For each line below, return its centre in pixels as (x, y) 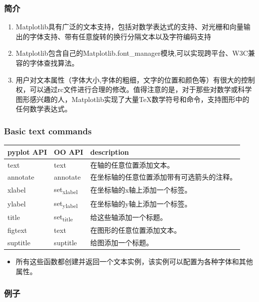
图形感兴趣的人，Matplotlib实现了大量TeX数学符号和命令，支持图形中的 (132, 99)
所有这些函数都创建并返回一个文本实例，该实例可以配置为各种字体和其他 (134, 261)
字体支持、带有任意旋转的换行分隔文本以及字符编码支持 (120, 36)
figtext (17, 230)
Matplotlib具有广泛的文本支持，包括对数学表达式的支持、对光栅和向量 (129, 27)
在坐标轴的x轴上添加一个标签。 (141, 190)
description (110, 151)
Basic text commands (48, 131)
